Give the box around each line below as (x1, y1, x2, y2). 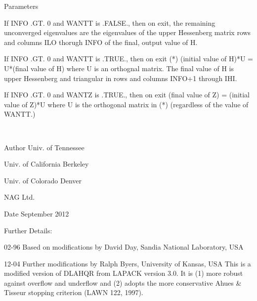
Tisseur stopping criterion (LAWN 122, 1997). (4, 287, 143, 298)
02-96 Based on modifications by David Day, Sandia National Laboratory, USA (4, 242, 244, 252)
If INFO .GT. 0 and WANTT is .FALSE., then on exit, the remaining (4, 17, 215, 28)
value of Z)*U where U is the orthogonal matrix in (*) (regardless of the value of (4, 99, 249, 109)
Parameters (4, 1, 39, 11)
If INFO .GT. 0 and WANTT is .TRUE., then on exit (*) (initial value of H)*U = (4, 53, 253, 64)
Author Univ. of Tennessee (4, 142, 85, 152)
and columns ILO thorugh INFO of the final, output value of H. (4, 37, 198, 47)
